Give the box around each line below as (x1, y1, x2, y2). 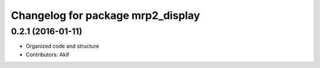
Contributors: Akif (25, 51, 69, 58)
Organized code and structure (25, 43, 100, 50)
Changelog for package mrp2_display (11, 9, 200, 22)
